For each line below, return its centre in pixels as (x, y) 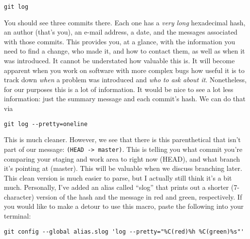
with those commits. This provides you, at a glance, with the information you (120, 41)
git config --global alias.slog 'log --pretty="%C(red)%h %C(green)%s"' (124, 231)
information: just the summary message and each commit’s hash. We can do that (125, 99)
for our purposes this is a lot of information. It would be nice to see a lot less (119, 89)
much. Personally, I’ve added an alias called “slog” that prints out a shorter (116, 187)
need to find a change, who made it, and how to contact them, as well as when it (125, 51)
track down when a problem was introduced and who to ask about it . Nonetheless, (125, 80)
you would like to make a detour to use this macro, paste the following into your (124, 206)
